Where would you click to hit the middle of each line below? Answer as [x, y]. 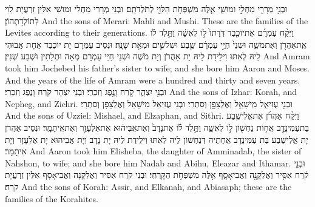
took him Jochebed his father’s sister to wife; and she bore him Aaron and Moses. [157, 67]
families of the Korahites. [52, 198]
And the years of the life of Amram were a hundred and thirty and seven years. [153, 80]
